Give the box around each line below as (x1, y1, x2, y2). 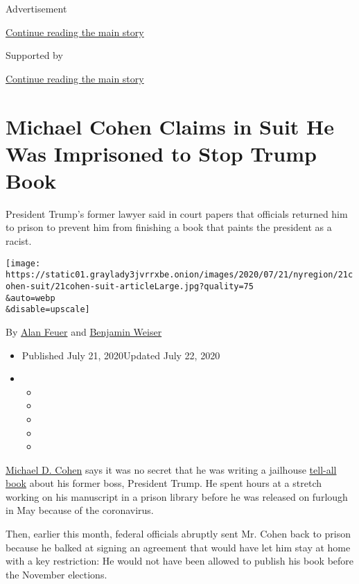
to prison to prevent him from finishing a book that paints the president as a (6, 220, 332, 234)
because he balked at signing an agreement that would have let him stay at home (6, 540, 351, 554)
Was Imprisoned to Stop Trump (6, 139, 317, 167)
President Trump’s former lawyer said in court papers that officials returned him (6, 206, 348, 221)
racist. (6, 234, 32, 248)
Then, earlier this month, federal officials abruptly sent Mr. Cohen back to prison (6, 526, 351, 541)
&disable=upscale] (6, 304, 90, 315)
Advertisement (6, 1, 67, 15)
